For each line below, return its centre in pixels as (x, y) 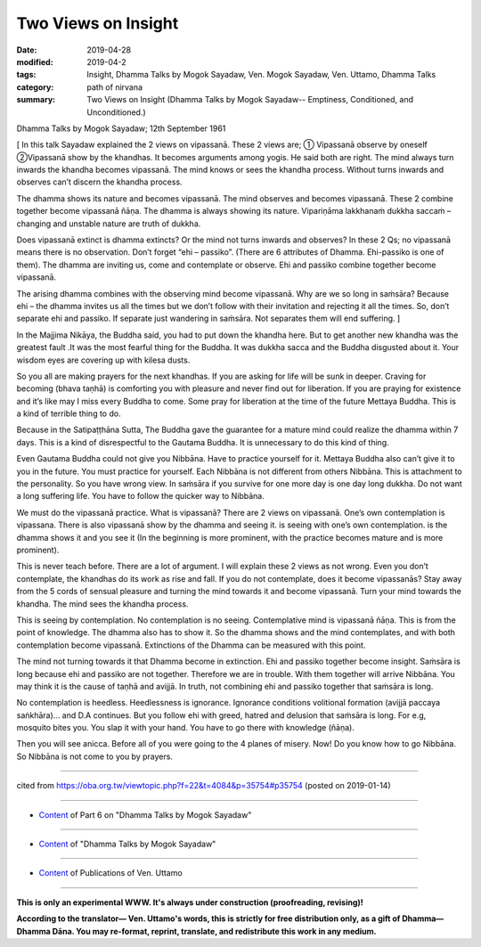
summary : (36, 100)
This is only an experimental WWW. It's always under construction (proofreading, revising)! (190, 902)
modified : (35, 61)
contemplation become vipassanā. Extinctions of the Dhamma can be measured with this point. (191, 645)
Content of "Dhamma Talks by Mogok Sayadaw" (127, 844)
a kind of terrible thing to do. (69, 413)
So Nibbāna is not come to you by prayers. (95, 756)
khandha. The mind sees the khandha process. (102, 604)
